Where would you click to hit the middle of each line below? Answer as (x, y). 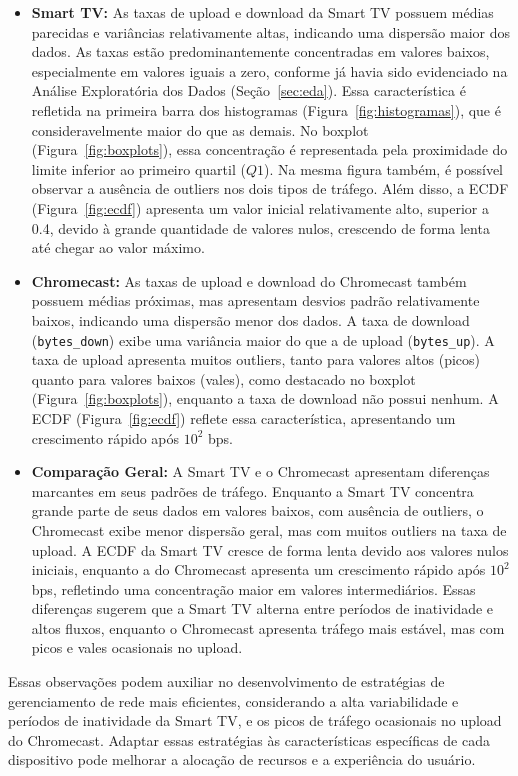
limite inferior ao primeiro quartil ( (138, 168)
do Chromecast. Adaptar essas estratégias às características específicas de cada (249, 739)
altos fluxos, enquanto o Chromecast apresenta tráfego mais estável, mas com (268, 627)
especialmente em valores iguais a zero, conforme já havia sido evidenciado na (269, 70)
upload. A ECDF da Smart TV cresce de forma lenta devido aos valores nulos (270, 549)
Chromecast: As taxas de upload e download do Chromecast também (249, 280)
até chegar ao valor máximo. (118, 247)
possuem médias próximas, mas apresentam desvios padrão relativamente (255, 300)
